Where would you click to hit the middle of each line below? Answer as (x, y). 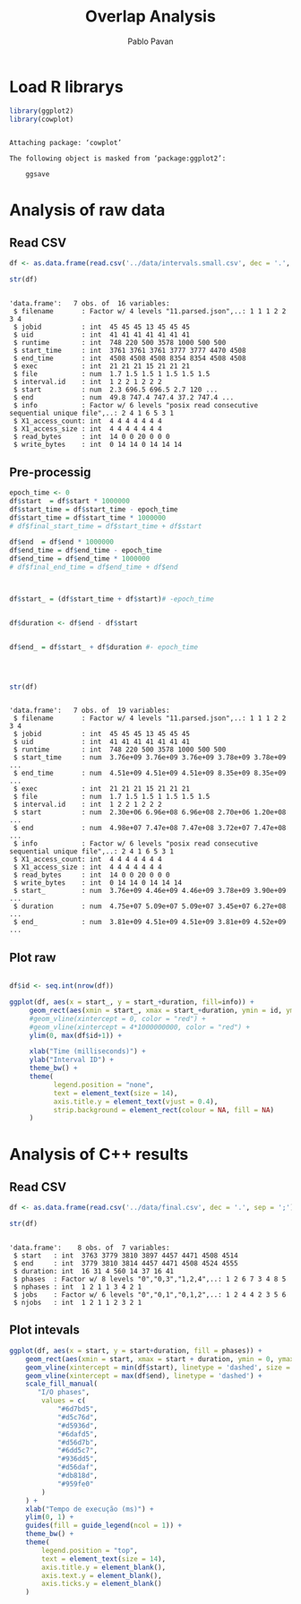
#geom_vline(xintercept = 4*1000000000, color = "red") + (140, 1027)
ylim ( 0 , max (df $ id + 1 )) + (76, 1035)
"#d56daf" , (77, 1467)
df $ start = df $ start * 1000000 (69, 501)
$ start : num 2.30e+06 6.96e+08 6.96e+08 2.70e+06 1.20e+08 (150, 812)
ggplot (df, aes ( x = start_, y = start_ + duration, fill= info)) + (132, 1002)
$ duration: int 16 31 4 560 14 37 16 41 (94, 1272)
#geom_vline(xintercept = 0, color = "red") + (117, 1018)
